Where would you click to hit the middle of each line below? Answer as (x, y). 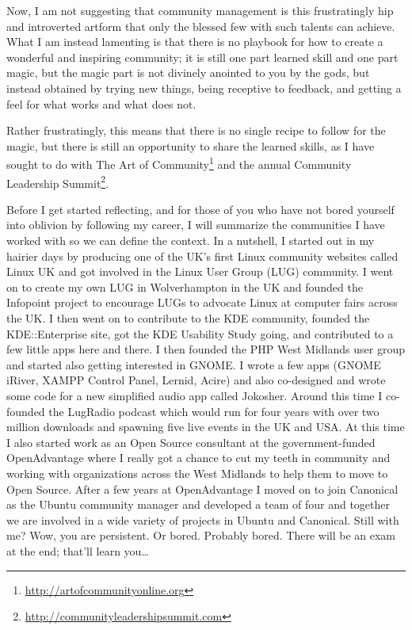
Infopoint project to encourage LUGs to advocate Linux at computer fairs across (202, 302)
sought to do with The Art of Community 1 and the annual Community (179, 163)
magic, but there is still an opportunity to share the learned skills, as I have (191, 145)
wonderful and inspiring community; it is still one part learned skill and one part (202, 57)
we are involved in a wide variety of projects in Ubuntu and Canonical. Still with (203, 519)
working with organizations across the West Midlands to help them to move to (197, 473)
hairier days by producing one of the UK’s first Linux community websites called (202, 256)
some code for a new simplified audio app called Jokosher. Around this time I (195, 395)
